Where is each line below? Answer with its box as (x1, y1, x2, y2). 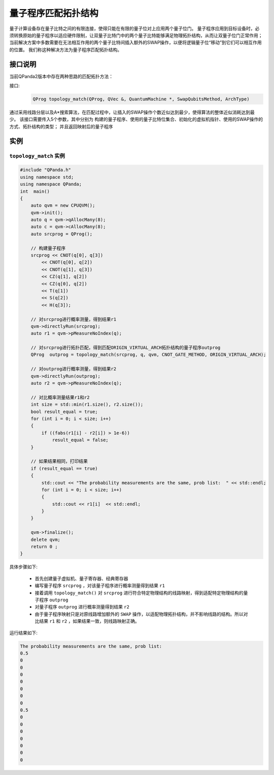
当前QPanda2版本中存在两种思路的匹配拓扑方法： (9, 73, 114, 79)
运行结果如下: (9, 630, 38, 636)
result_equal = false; (52, 437, 109, 443)
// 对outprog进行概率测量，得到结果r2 (30, 366, 117, 372)
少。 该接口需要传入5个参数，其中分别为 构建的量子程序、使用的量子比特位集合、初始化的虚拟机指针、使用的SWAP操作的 (9, 116, 263, 122)
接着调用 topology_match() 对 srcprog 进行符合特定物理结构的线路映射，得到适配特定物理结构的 (35, 590, 244, 596)
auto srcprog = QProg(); (30, 231, 93, 237)
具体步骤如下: (9, 564, 38, 570)
